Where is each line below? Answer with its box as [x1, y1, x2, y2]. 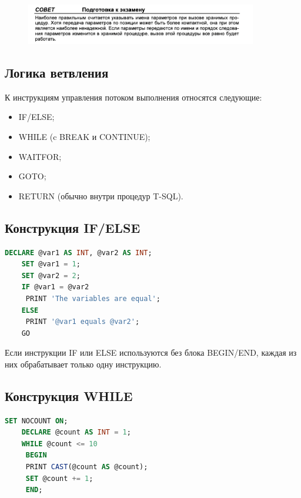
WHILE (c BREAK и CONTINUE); [18, 130, 150, 142]
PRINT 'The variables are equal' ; [25, 294, 160, 303]
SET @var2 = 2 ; [21, 271, 81, 280]
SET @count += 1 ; [25, 474, 93, 483]
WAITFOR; [18, 150, 62, 162]
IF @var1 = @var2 [21, 283, 89, 292]
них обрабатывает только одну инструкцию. [5, 357, 162, 370]
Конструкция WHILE [5, 386, 133, 405]
